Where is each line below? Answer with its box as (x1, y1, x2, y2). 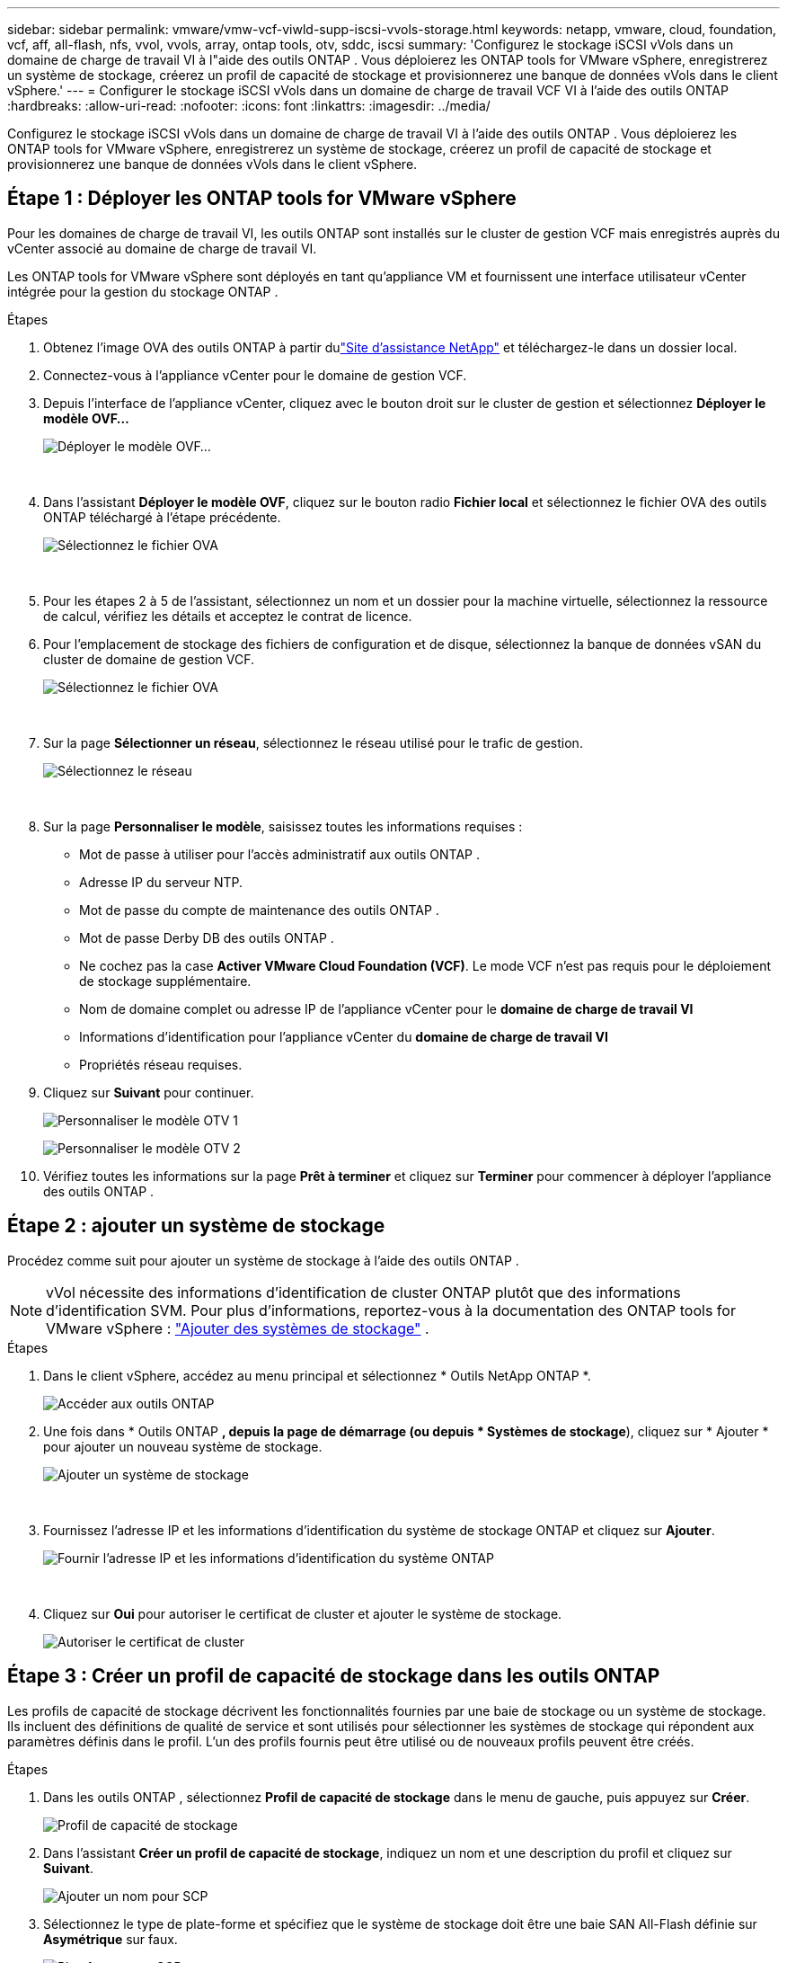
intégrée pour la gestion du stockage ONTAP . (7, 283, 279, 299)
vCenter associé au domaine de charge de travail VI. (7, 240, 317, 256)
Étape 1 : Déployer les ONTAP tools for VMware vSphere (7, 187, 517, 210)
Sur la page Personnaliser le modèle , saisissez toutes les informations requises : (43, 818, 523, 834)
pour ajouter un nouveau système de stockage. (43, 1438, 323, 1454)
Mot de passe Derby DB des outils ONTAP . (79, 929, 334, 946)
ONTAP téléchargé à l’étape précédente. (43, 509, 281, 525)
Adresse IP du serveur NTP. (79, 874, 243, 890)
